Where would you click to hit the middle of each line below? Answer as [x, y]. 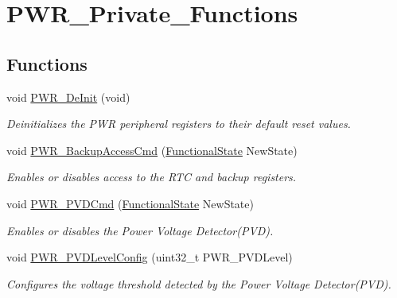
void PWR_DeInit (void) [68, 97]
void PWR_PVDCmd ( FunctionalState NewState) [130, 203]
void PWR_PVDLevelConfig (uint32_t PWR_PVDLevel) [150, 257]
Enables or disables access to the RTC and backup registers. [152, 177]
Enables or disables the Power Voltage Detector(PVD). [140, 230]
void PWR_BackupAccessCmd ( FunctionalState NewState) [152, 150]
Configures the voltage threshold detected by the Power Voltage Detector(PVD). [199, 283]
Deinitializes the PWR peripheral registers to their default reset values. [179, 124]
